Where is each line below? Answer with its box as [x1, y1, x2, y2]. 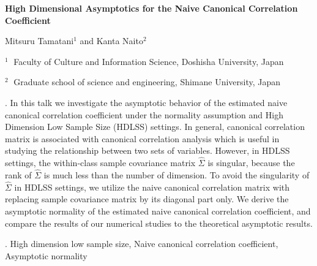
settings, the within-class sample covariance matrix [5, 156, 196, 169]
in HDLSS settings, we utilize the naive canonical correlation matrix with [14, 180, 290, 193]
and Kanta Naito [80, 34, 143, 47]
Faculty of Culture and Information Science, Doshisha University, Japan [13, 55, 284, 67]
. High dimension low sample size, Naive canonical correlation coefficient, [5, 237, 278, 250]
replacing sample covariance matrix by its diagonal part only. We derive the [5, 192, 289, 205]
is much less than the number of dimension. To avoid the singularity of [43, 168, 310, 181]
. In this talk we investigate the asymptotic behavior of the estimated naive [5, 96, 288, 108]
